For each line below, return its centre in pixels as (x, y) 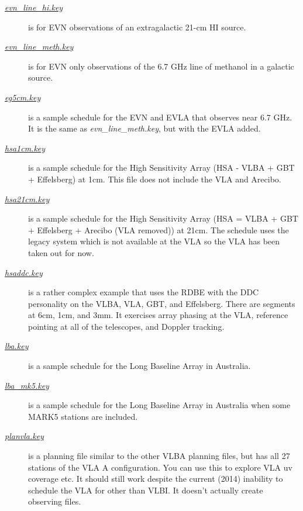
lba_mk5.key (27, 385)
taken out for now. (61, 252)
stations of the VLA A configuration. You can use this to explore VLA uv (160, 467)
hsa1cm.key (25, 148)
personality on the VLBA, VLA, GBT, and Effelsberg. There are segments (162, 303)
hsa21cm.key (27, 198)
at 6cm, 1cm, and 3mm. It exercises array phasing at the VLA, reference (158, 315)
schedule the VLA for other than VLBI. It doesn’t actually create (146, 490)
